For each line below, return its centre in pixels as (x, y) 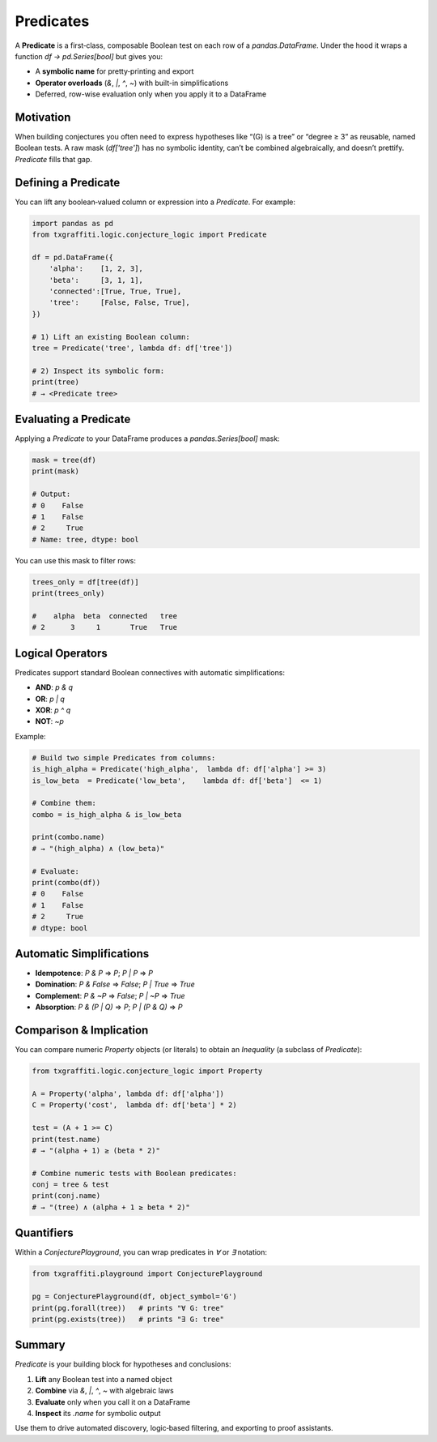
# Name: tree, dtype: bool (85, 539)
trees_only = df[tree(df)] (85, 582)
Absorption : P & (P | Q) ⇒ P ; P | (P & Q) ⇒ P (109, 1007)
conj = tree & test (70, 1185)
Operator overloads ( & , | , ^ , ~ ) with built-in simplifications (132, 83)
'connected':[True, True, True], (115, 291)
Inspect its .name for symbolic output (98, 1413)
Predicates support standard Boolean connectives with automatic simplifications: (150, 672)
